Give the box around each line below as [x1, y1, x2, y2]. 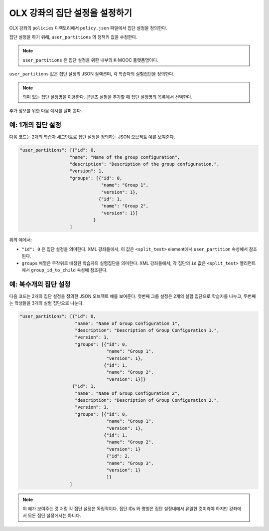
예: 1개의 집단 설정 [9, 121, 62, 129]
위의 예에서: [9, 237, 32, 243]
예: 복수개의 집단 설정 [9, 280, 71, 288]
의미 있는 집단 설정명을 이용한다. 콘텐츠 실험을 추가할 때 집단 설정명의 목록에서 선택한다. [22, 94, 193, 100]
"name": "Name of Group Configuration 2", [75, 390, 180, 396]
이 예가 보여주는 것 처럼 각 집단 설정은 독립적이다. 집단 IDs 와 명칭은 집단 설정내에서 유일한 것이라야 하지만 [22, 506, 228, 512]
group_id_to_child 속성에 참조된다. [30, 267, 108, 273]
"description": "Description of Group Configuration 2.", [75, 397, 220, 403]
